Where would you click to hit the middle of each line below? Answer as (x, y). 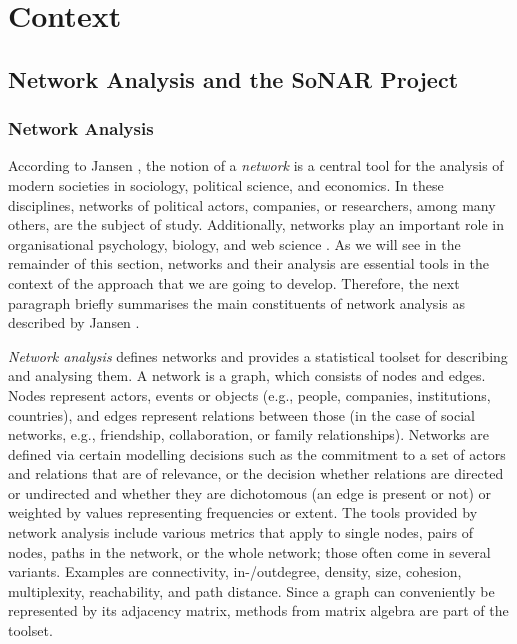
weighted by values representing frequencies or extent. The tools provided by (243, 512)
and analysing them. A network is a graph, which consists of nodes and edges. (247, 375)
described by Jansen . (74, 322)
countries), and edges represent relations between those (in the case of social (241, 414)
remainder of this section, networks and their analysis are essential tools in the (249, 263)
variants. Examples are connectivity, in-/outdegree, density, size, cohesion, (235, 571)
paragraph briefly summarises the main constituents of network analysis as (236, 302)
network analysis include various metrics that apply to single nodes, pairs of (241, 532)
